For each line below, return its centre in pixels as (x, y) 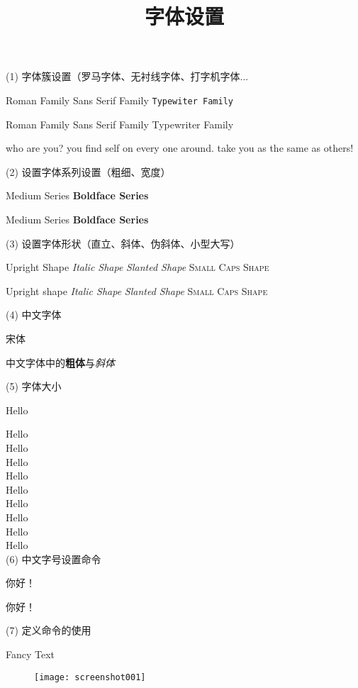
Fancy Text (30, 654)
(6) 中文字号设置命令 (54, 559)
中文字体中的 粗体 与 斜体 (60, 362)
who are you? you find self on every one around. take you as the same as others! (180, 148)
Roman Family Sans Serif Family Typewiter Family (120, 100)
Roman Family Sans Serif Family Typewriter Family (120, 124)
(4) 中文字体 (34, 315)
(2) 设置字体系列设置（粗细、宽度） (88, 171)
